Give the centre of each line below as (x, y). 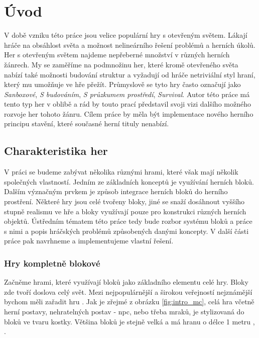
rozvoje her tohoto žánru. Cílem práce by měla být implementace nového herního (129, 113)
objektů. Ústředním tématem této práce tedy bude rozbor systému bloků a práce (128, 221)
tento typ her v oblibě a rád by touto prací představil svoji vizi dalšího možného (127, 104)
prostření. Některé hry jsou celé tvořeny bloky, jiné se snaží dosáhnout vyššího (124, 201)
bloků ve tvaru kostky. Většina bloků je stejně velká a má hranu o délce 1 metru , (129, 321)
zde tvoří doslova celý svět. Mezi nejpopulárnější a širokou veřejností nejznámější (128, 291)
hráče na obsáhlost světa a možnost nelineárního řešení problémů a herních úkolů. (130, 45)
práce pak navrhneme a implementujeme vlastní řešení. (89, 241)
